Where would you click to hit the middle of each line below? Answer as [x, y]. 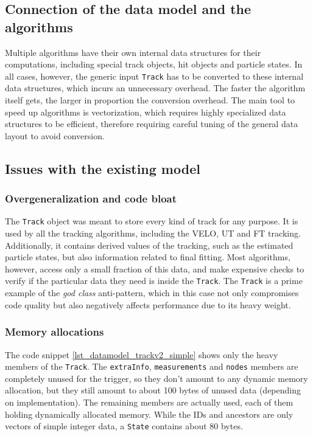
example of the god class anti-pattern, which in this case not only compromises [152, 293]
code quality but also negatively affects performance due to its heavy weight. [148, 304]
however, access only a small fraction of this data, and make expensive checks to [155, 268]
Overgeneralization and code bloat [91, 199]
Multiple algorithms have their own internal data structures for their [133, 52]
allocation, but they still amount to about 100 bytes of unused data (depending [153, 390]
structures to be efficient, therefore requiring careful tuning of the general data [152, 124]
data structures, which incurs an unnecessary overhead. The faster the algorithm [155, 88]
